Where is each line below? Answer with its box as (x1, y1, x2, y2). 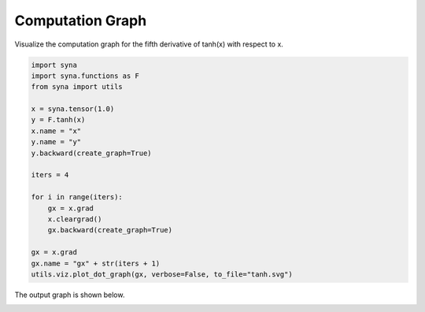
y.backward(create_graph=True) (31, 148, 153, 158)
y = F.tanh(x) (31, 115, 86, 124)
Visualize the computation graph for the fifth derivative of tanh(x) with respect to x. (14, 39, 283, 49)
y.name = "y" (31, 138, 82, 147)
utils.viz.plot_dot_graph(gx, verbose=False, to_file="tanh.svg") (31, 269, 293, 279)
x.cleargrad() (47, 215, 102, 224)
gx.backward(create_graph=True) (47, 225, 173, 235)
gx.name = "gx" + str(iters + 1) (31, 258, 161, 268)
